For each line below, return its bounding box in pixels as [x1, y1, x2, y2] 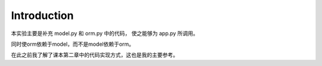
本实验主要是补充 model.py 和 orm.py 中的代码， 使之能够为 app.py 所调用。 [11, 30, 199, 37]
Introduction [11, 9, 74, 22]
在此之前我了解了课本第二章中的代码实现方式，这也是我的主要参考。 [11, 51, 178, 59]
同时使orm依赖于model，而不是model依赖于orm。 [11, 40, 134, 48]
